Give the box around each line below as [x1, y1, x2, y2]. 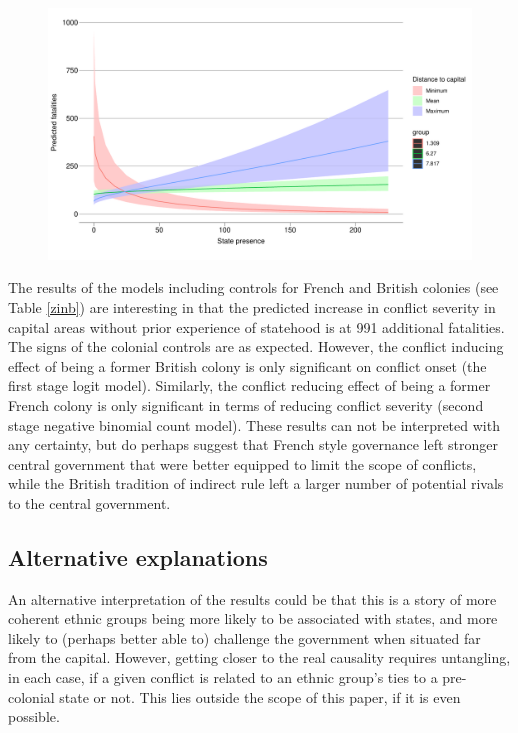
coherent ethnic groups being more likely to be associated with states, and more [8, 608, 498, 629]
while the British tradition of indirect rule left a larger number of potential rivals [8, 473, 504, 494]
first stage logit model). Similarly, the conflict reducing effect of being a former [8, 375, 491, 396]
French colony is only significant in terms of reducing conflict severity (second [8, 394, 484, 415]
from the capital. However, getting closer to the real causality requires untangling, [8, 647, 511, 668]
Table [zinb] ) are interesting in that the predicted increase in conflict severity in [8, 296, 496, 317]
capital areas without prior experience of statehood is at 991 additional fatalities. [8, 316, 505, 337]
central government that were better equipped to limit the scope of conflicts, [8, 453, 477, 474]
